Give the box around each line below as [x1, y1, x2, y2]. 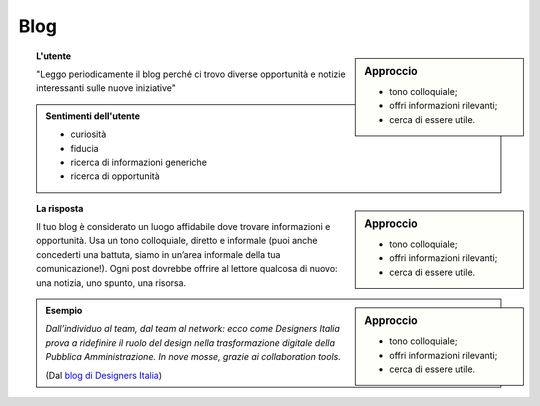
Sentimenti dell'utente [45, 110, 140, 122]
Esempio [45, 305, 83, 317]
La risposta [36, 202, 84, 214]
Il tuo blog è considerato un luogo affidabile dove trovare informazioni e [36, 221, 331, 233]
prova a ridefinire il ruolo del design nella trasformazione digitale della [45, 336, 335, 349]
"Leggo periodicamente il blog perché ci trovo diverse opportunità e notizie [36, 68, 346, 80]
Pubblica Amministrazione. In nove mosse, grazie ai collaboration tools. [45, 351, 342, 363]
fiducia [70, 142, 99, 154]
